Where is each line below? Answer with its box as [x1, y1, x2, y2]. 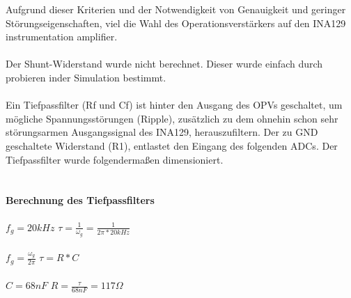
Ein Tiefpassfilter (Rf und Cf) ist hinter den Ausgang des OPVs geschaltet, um [6, 97, 343, 112]
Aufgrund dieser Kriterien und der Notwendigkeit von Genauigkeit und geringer [6, 2, 346, 16]
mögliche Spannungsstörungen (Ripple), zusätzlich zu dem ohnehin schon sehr [6, 111, 338, 125]
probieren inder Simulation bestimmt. [6, 70, 166, 84]
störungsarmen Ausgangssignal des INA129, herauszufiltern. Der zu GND [6, 125, 318, 139]
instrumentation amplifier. [6, 29, 118, 44]
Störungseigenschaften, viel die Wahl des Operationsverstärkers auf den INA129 [6, 15, 346, 30]
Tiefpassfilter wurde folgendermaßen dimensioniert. [6, 152, 224, 166]
